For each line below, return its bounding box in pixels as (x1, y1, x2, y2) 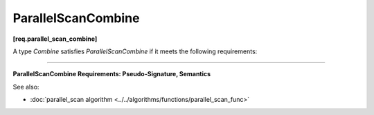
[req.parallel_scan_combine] (12, 35, 98, 43)
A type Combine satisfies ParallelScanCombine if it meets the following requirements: (12, 47, 258, 55)
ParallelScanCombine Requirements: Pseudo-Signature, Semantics (12, 70, 211, 78)
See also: (12, 82, 39, 91)
